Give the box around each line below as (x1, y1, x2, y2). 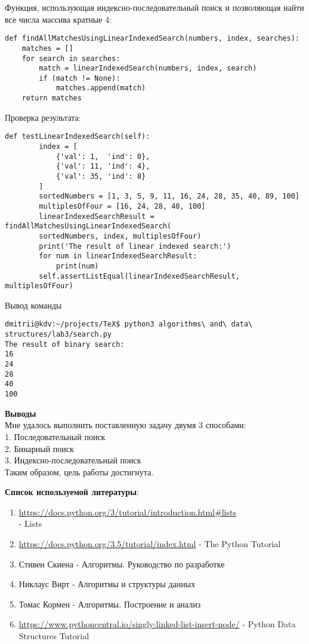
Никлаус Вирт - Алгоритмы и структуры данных (18, 578, 196, 590)
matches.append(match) (55, 84, 146, 93)
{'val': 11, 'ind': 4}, (55, 162, 150, 171)
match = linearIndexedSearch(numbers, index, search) (39, 64, 257, 73)
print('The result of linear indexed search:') (39, 242, 231, 251)
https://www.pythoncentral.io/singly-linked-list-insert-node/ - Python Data (18, 618, 296, 630)
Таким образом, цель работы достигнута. (5, 465, 154, 478)
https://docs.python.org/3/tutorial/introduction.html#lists (18, 505, 236, 518)
